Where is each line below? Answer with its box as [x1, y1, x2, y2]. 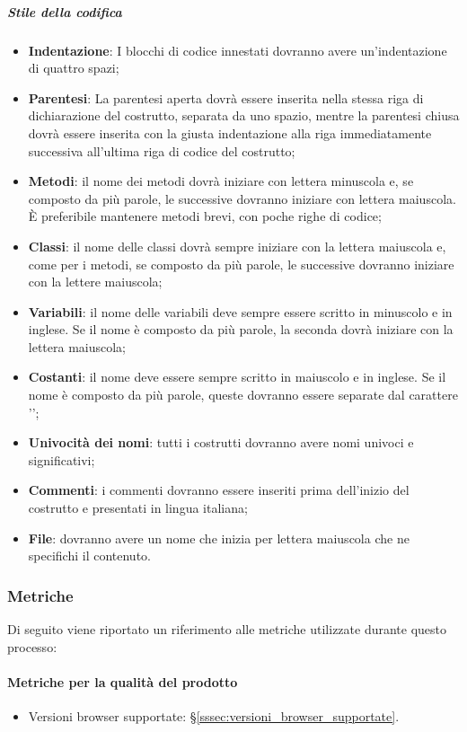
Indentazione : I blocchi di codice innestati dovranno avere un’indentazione [28, 40, 447, 59]
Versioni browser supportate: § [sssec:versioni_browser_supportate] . [28, 707, 400, 726]
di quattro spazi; [28, 58, 119, 77]
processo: [7, 637, 57, 656]
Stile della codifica [7, 2, 122, 21]
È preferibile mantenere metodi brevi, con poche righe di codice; [28, 207, 382, 225]
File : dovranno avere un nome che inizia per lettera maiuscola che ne [28, 528, 410, 547]
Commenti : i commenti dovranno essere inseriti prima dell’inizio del [28, 481, 410, 499]
